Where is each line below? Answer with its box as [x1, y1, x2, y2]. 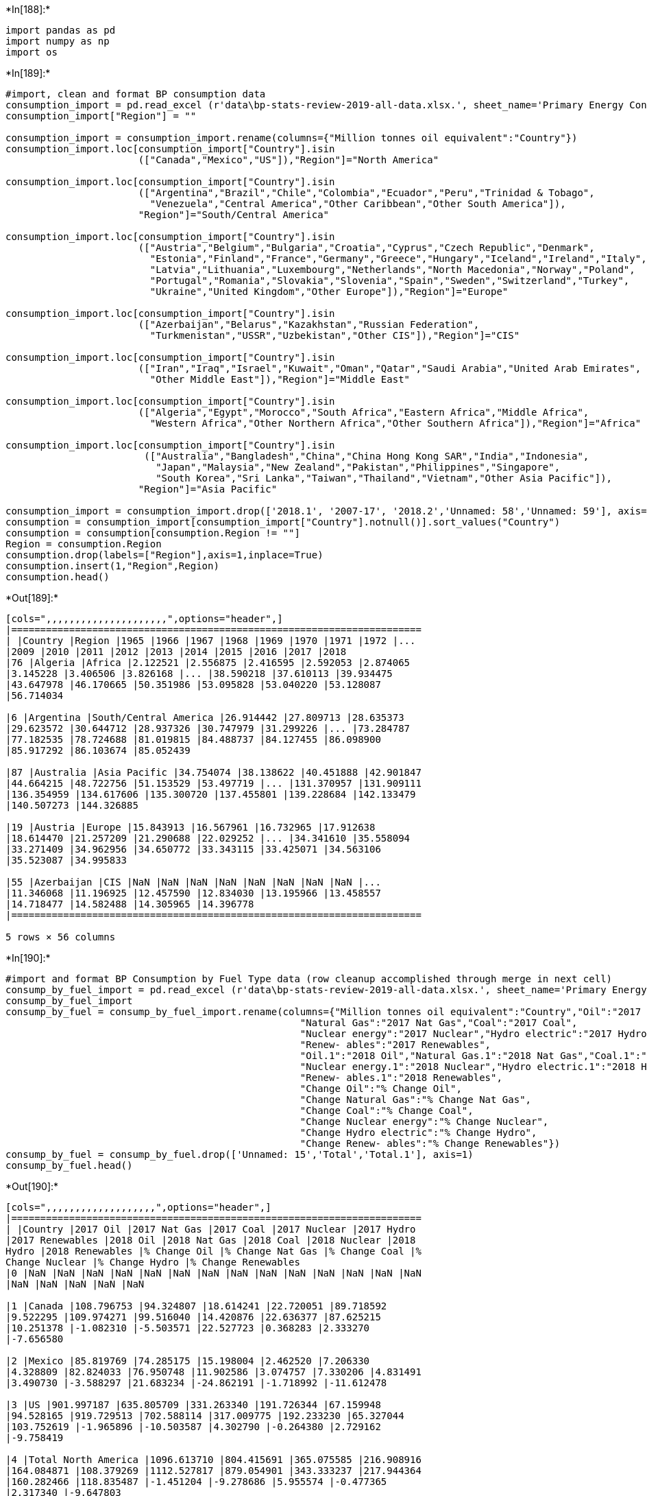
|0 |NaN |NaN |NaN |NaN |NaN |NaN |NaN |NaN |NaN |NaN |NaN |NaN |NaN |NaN [5, 1268, 422, 1279]
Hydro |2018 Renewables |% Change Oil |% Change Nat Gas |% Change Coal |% [5, 1246, 422, 1257]
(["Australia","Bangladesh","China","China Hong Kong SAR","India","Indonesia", [144, 451, 589, 462]
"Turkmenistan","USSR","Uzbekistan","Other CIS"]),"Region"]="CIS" [149, 330, 520, 341]
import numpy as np [5, 36, 110, 47]
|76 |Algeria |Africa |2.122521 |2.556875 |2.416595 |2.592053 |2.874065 [5, 657, 411, 668]
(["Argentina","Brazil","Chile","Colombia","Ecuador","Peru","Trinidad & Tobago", [138, 187, 595, 198]
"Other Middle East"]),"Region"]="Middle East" [149, 374, 411, 385]
